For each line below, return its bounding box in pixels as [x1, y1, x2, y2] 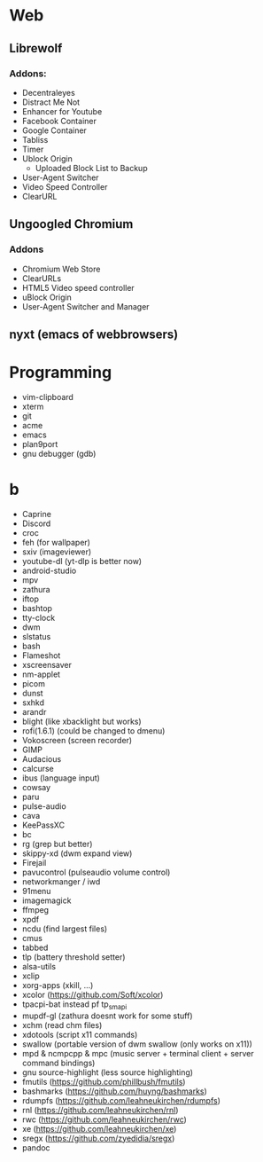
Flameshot [21, 649, 61, 661]
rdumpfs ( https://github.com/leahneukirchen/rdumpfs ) [21, 1095, 221, 1105]
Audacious [21, 753, 62, 764]
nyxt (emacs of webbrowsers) [9, 326, 179, 342]
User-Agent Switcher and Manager [21, 301, 150, 311]
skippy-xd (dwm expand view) [21, 848, 133, 859]
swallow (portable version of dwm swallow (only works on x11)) [21, 1039, 252, 1049]
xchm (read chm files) [21, 1019, 103, 1030]
